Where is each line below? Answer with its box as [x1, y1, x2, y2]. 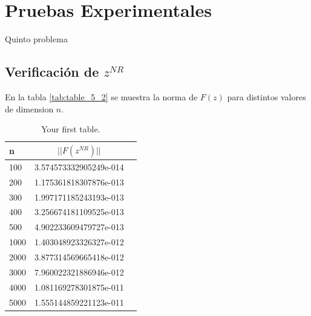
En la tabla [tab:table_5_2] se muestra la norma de [5, 90, 198, 103]
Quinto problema [5, 33, 68, 45]
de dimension [5, 102, 54, 115]
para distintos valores [227, 90, 306, 103]
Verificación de [5, 62, 99, 81]
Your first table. [41, 123, 100, 135]
